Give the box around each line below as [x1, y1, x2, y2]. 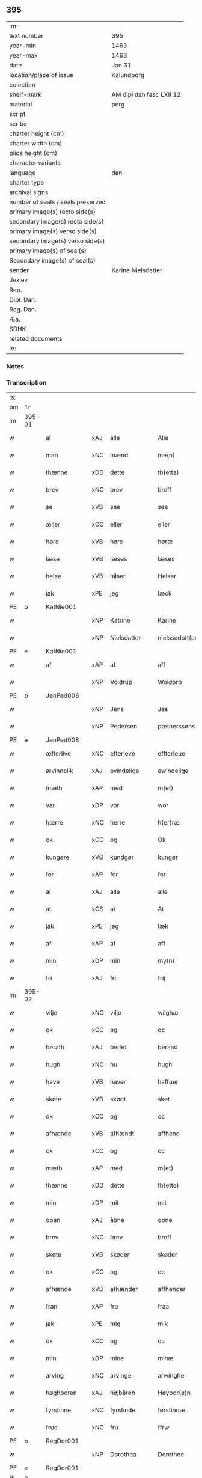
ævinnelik [46, 766, 73, 775]
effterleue [158, 750, 185, 758]
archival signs [9, 188, 49, 196]
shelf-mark [9, 90, 42, 99]
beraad [158, 1043, 179, 1051]
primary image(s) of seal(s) [9, 246, 87, 255]
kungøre [46, 853, 70, 861]
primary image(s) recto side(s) [9, 207, 96, 216]
